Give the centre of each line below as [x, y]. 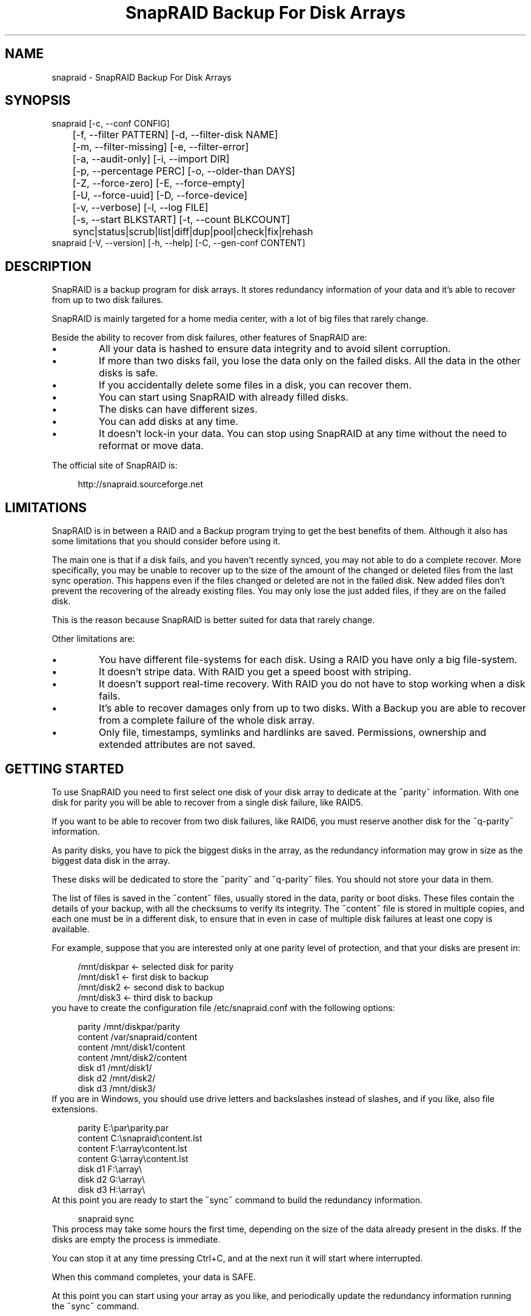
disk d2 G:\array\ [112, 1179]
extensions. [75, 1109]
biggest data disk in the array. [111, 860]
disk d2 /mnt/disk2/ [117, 1078]
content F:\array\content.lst [132, 1148]
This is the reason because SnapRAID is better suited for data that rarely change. [213, 620]
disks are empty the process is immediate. [136, 1239]
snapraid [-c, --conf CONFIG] [111, 124]
